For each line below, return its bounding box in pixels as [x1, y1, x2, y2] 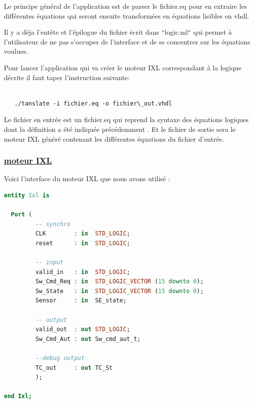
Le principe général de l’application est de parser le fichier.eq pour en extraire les [4, 1, 247, 11]
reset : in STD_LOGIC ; [35, 239, 130, 247]
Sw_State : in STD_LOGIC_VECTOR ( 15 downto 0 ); [35, 287, 204, 295]
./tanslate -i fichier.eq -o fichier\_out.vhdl [14, 100, 172, 107]
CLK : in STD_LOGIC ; [35, 230, 130, 237]
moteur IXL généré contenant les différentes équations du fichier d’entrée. [4, 133, 224, 144]
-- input [35, 259, 64, 266]
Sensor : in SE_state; [35, 297, 127, 304]
